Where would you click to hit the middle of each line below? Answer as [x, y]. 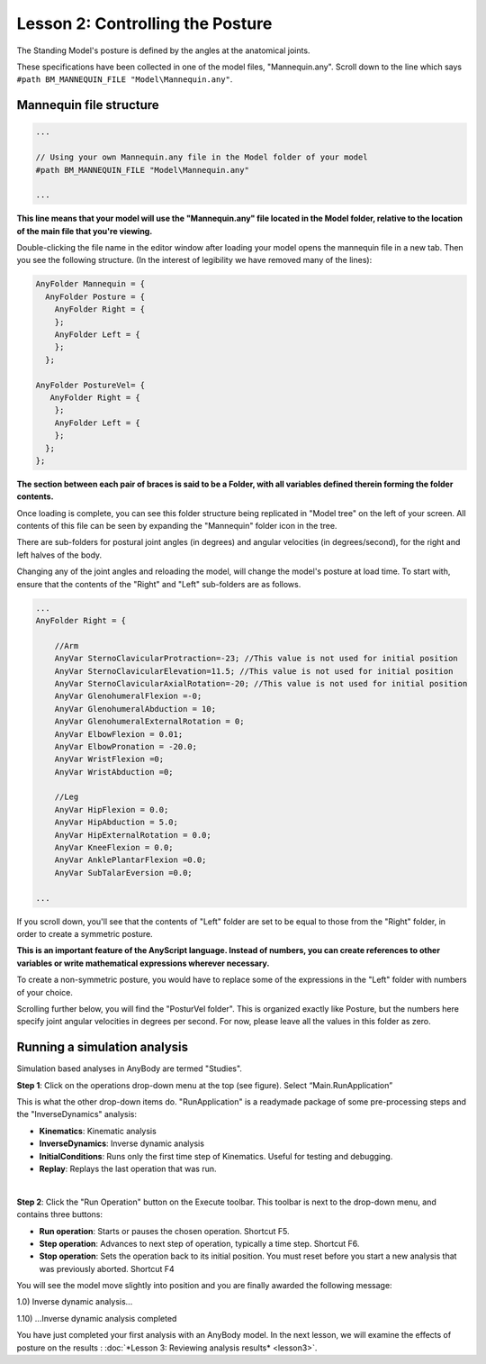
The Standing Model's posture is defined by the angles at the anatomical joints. [163, 50]
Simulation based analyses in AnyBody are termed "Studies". [130, 1068]
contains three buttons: [60, 1214]
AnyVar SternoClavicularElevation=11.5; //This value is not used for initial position [254, 671]
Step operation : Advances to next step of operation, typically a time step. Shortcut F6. [199, 1243]
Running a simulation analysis [103, 1047]
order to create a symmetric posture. [85, 933]
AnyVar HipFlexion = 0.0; [112, 809]
